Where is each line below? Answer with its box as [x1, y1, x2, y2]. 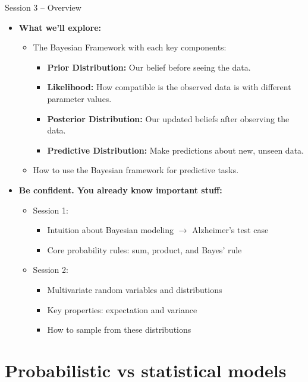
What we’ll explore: [18, 21, 101, 33]
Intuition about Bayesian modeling [47, 224, 174, 236]
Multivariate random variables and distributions [47, 283, 222, 295]
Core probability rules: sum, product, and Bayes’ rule [47, 243, 242, 256]
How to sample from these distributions [47, 323, 191, 336]
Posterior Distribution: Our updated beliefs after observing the [47, 112, 290, 125]
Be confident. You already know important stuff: [18, 183, 222, 196]
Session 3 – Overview [5, 1, 81, 13]
